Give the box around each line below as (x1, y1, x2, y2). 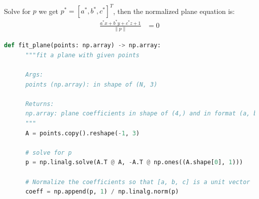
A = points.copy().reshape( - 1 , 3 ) (25, 129, 140, 137)
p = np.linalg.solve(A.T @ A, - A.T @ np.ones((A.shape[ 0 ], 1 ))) (25, 159, 243, 166)
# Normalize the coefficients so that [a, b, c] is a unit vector (25, 178, 250, 186)
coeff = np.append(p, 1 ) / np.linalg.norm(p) (25, 188, 179, 196)
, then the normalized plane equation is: (113, 5, 235, 16)
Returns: (25, 100, 54, 107)
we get (38, 5, 58, 16)
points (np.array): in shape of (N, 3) (25, 81, 157, 88)
